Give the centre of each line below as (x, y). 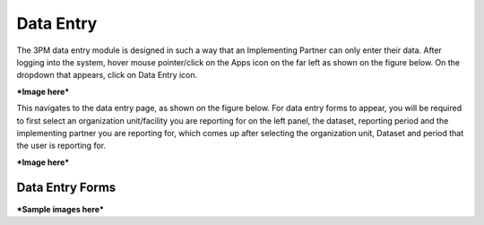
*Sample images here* (60, 209)
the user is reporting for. (61, 146)
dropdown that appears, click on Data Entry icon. (107, 75)
